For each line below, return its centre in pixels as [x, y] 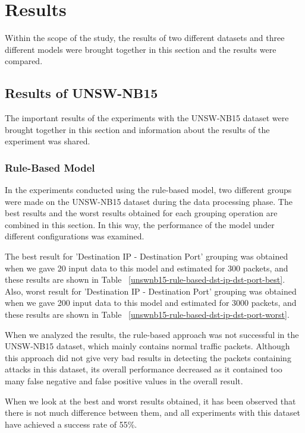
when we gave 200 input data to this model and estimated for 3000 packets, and [151, 303]
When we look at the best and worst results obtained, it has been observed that [150, 401]
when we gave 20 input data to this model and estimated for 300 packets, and [147, 268]
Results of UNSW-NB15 [81, 93]
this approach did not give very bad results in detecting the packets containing [148, 357]
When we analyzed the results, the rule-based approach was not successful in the [152, 334]
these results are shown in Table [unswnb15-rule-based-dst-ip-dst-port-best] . [145, 279]
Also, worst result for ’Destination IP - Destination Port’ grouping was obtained [151, 291]
